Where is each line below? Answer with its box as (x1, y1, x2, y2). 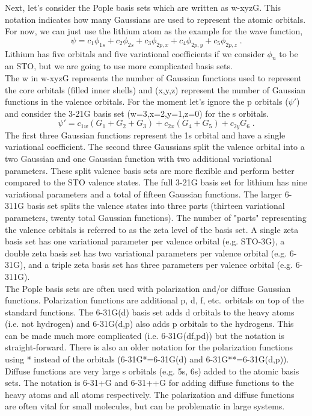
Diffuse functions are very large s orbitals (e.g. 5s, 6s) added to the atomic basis (5, 364, 299, 377)
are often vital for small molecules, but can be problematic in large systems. (5, 400, 285, 412)
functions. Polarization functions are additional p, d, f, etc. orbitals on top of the (5, 294, 304, 306)
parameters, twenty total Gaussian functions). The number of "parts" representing (5, 211, 307, 223)
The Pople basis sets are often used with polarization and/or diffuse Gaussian (5, 282, 291, 294)
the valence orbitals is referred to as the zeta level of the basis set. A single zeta (5, 223, 299, 235)
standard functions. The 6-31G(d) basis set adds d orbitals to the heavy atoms (5, 305, 295, 318)
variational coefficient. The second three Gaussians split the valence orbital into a (5, 140, 305, 153)
